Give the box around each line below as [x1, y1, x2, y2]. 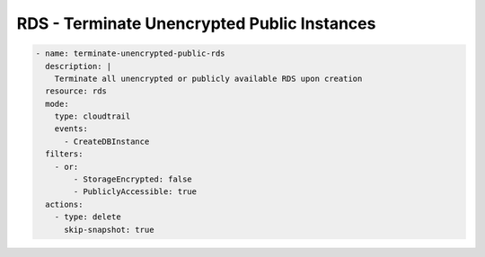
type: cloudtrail [54, 111, 131, 121]
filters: [45, 149, 84, 159]
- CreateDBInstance [64, 136, 150, 146]
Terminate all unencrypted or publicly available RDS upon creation [54, 73, 363, 84]
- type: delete [54, 212, 121, 222]
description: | [45, 61, 112, 71]
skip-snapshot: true [64, 225, 154, 235]
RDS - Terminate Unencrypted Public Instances [16, 13, 376, 33]
